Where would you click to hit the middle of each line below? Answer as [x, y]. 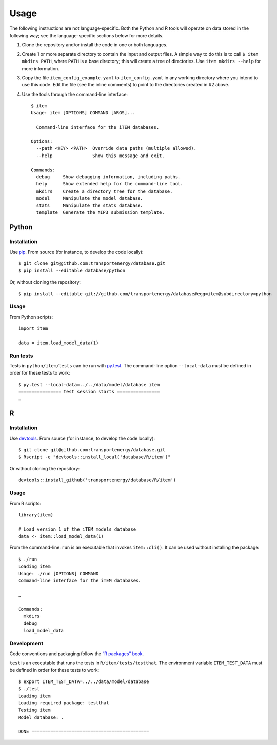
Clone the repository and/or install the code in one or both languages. [95, 45]
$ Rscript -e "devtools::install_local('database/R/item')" [94, 457]
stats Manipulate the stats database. [90, 205]
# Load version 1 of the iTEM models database [77, 529]
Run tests [21, 356]
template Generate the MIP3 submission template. [100, 212]
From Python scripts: [31, 317]
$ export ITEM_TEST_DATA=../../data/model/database [84, 682]
